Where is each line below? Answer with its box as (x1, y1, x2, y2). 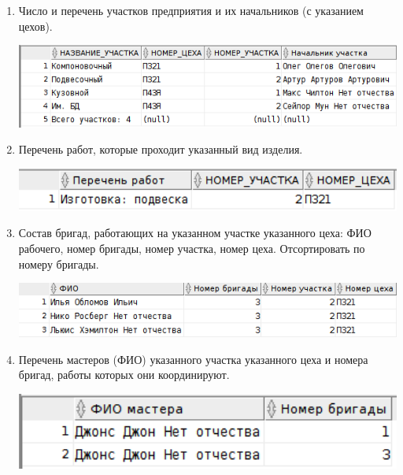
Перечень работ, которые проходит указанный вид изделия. (18, 141, 303, 158)
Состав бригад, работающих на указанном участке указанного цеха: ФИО (18, 225, 372, 241)
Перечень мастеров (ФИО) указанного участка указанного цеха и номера (18, 351, 368, 367)
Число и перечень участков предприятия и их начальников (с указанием (18, 2, 364, 18)
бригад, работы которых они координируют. (18, 366, 230, 383)
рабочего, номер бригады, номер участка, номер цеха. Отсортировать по (18, 239, 365, 256)
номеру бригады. (18, 255, 99, 272)
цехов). (18, 17, 53, 34)
